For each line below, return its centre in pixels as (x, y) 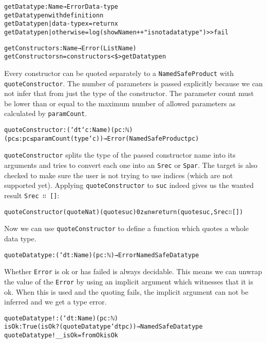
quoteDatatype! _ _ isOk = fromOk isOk (61, 335)
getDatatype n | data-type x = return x (61, 24)
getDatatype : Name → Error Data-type (61, 7)
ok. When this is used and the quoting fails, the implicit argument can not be (126, 291)
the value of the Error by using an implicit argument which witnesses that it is (129, 281)
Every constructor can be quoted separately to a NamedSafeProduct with (119, 73)
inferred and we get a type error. (55, 302)
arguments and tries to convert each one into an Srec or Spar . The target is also (131, 165)
